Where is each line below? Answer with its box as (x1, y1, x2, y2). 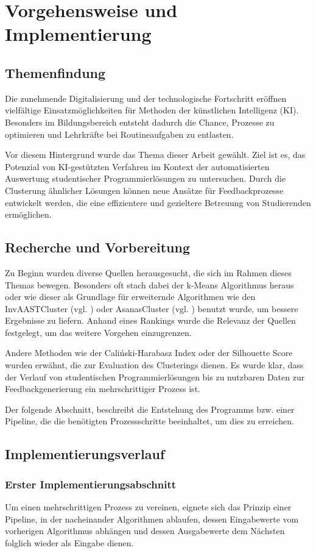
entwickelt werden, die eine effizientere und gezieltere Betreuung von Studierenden (5, 196, 311, 209)
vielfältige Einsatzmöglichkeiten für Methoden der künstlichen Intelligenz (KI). (5, 104, 299, 116)
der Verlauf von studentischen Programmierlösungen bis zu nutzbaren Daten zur (5, 370, 305, 383)
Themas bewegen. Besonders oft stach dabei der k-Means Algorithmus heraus (5, 278, 294, 291)
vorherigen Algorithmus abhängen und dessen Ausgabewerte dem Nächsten (5, 524, 285, 537)
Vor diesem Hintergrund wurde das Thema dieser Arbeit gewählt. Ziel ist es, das (5, 148, 306, 161)
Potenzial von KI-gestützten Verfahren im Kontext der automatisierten (5, 160, 270, 173)
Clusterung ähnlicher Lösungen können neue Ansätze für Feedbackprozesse (5, 184, 284, 196)
